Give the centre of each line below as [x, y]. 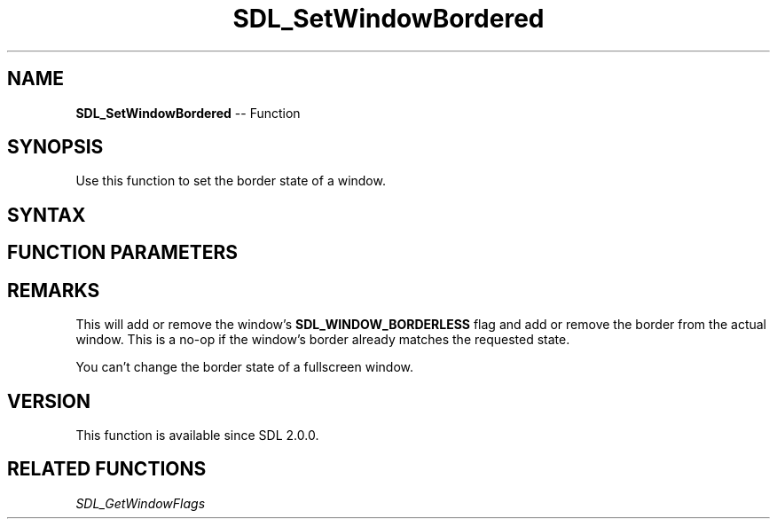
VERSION [49, 401]
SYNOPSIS [55, 147]
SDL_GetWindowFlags [141, 503]
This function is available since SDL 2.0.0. [197, 435]
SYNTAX [47, 215]
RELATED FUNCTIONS [107, 469]
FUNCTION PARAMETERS [122, 253]
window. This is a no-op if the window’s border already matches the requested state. [323, 340]
